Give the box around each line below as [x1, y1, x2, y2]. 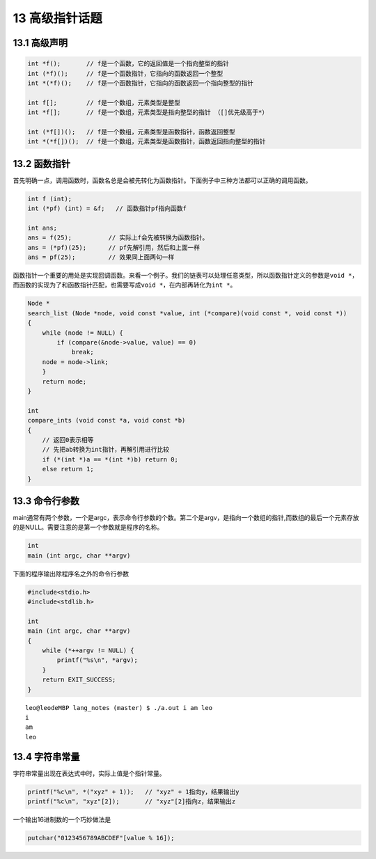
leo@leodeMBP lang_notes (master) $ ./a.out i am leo [25, 704, 212, 711]
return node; [42, 377, 87, 386]
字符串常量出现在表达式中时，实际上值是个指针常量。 [13, 769, 166, 778]
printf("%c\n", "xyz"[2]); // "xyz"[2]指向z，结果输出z [27, 798, 236, 805]
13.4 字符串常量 [13, 750, 80, 762]
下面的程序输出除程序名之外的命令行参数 [13, 569, 129, 578]
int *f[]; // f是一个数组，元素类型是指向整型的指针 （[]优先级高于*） [27, 109, 268, 116]
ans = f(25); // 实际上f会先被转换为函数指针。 [27, 234, 209, 242]
